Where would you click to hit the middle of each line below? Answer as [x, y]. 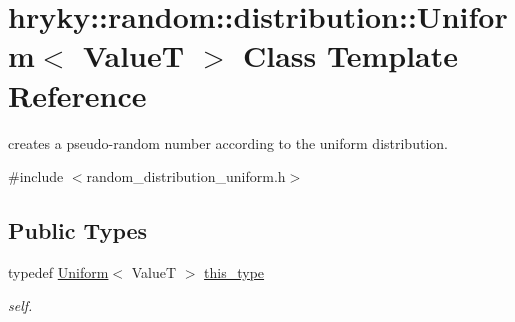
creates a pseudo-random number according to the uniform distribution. [228, 142]
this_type [234, 271]
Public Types [78, 230]
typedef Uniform [58, 271]
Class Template [350, 55]
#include [36, 176]
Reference [77, 94]
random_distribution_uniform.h [186, 176]
